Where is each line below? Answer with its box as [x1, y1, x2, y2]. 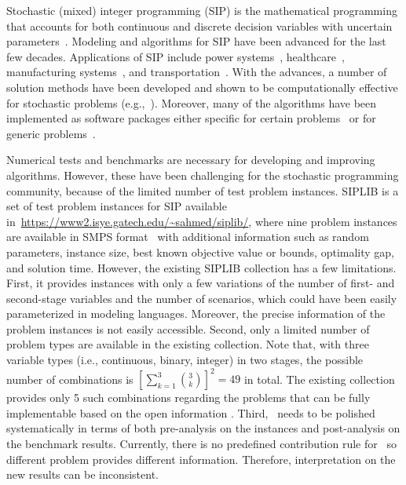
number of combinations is [6, 370, 134, 387]
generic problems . [6, 125, 96, 141]
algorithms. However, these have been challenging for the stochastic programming [6, 166, 399, 183]
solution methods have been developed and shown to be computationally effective [6, 78, 398, 95]
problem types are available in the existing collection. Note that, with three [6, 336, 369, 352]
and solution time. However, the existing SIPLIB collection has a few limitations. [6, 259, 397, 275]
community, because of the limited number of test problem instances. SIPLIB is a [6, 182, 399, 199]
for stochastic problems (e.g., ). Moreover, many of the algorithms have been [6, 94, 377, 111]
